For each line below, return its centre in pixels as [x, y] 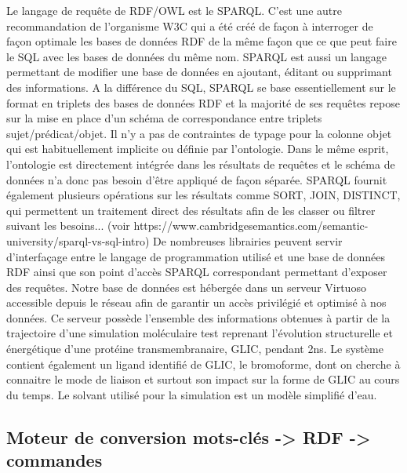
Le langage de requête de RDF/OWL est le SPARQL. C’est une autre [174, 10]
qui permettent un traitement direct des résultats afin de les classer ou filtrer [191, 210]
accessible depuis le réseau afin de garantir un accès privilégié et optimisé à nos [196, 302]
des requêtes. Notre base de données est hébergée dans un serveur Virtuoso [186, 287]
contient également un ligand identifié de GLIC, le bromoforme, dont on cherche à [203, 364]
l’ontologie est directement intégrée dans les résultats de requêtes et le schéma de [201, 164]
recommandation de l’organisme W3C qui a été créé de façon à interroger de [190, 25]
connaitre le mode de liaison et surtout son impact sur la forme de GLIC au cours [203, 379]
